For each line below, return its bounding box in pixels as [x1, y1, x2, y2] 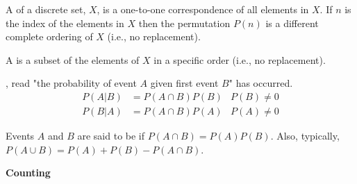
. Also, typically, [270, 128, 340, 143]
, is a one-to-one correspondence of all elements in [97, 2, 309, 16]
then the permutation [138, 15, 231, 30]
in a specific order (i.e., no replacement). [153, 52, 326, 67]
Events [6, 128, 35, 143]
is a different [265, 15, 319, 30]
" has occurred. [229, 76, 293, 90]
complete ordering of [6, 29, 93, 44]
